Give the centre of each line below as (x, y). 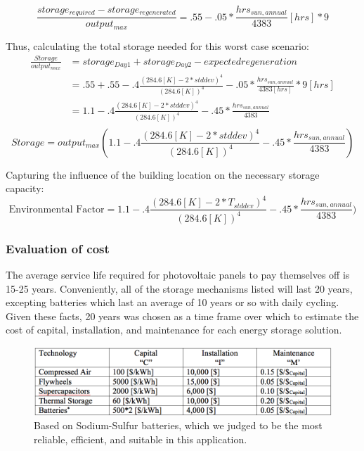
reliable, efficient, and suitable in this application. (141, 439)
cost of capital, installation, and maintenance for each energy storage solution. (174, 330)
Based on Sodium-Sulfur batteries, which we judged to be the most (178, 425)
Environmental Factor (57, 209)
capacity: (25, 188)
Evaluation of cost (58, 248)
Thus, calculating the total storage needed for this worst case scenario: (157, 45)
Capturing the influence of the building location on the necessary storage (163, 174)
